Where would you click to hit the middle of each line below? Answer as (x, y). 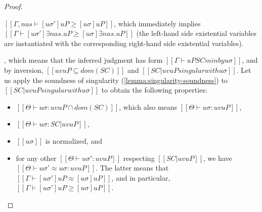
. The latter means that (132, 168)
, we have (217, 158)
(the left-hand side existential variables (196, 33)
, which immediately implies (157, 23)
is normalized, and (74, 140)
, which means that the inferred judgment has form (83, 60)
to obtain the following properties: (154, 90)
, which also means (148, 107)
